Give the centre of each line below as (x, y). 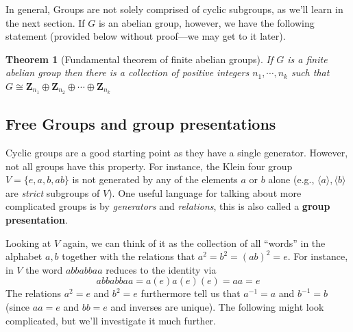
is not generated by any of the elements (155, 179)
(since (18, 306)
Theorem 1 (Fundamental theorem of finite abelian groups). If (139, 59)
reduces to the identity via (161, 269)
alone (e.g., (291, 179)
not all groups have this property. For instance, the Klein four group (149, 166)
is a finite (307, 59)
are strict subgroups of (53, 192)
